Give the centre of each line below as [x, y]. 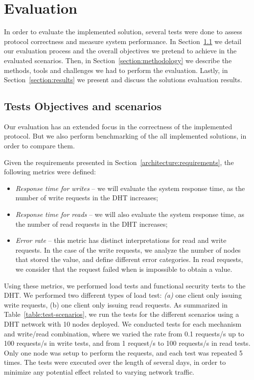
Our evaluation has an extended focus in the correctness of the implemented [118, 126]
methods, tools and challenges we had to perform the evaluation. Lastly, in [116, 70]
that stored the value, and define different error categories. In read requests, [129, 259]
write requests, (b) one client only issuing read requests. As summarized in [116, 304]
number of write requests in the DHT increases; [87, 198]
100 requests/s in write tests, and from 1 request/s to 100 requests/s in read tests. [127, 343]
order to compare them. [39, 146]
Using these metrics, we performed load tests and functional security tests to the [125, 285]
